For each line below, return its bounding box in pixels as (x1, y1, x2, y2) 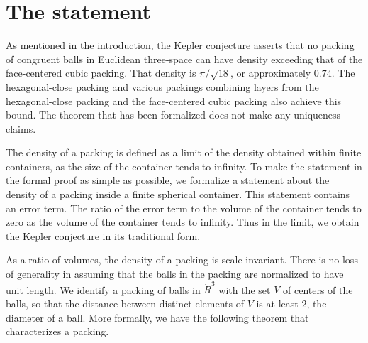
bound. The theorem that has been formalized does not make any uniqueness (6, 107, 341, 122)
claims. (6, 121, 36, 136)
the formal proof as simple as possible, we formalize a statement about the (6, 173, 330, 187)
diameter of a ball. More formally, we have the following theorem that (6, 310, 309, 325)
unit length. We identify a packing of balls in (6, 282, 201, 297)
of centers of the (283, 282, 353, 297)
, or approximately (230, 65, 311, 80)
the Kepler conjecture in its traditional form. (6, 228, 201, 243)
